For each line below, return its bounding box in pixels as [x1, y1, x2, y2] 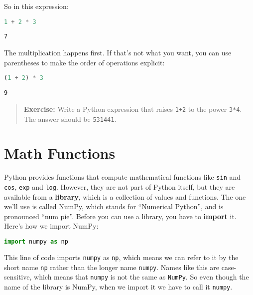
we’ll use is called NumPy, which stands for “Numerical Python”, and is [4, 201, 224, 212]
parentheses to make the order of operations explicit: [4, 57, 165, 67]
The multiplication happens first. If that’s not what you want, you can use [4, 47, 232, 58]
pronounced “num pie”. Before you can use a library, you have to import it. [4, 211, 237, 221]
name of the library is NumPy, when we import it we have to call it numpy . [4, 281, 233, 292]
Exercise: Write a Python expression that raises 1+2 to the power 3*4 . [23, 103, 242, 114]
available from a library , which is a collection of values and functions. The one [4, 191, 246, 202]
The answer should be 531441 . [23, 113, 117, 124]
